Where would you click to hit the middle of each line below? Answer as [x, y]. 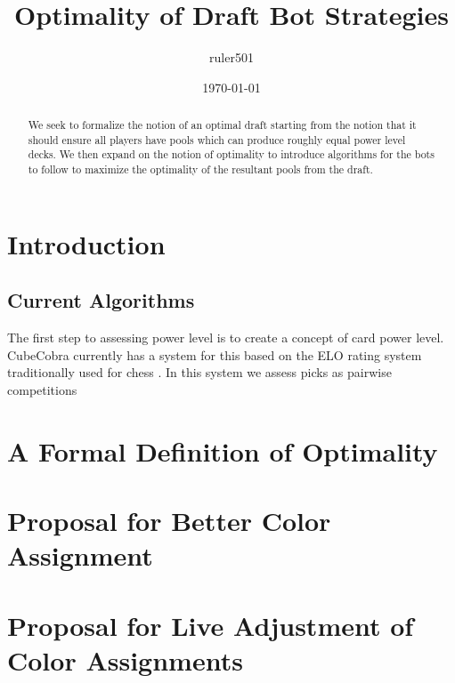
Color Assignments [125, 659]
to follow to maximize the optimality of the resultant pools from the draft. [200, 169]
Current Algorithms [101, 300]
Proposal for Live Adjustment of [211, 625]
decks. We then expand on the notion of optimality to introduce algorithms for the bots [231, 154]
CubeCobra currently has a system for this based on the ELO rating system [215, 354]
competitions [42, 389]
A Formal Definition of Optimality [223, 450]
